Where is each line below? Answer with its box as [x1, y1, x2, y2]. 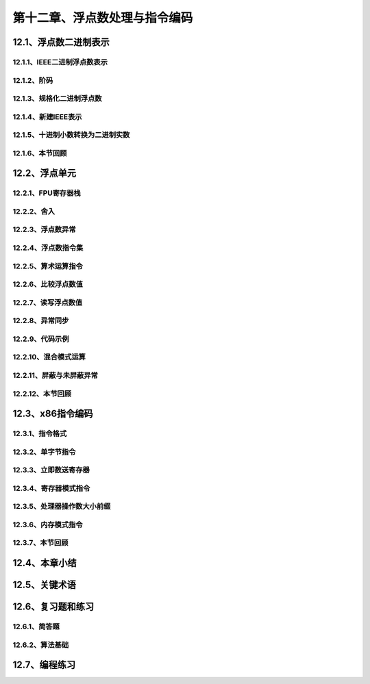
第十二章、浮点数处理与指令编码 [12, 10, 193, 25]
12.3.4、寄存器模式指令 [12, 483, 90, 493]
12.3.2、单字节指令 [12, 447, 76, 457]
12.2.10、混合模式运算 [12, 353, 86, 362]
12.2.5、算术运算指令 [12, 261, 84, 270]
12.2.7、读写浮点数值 [12, 298, 83, 307]
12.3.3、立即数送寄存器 [12, 466, 90, 475]
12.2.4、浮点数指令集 [12, 243, 84, 253]
